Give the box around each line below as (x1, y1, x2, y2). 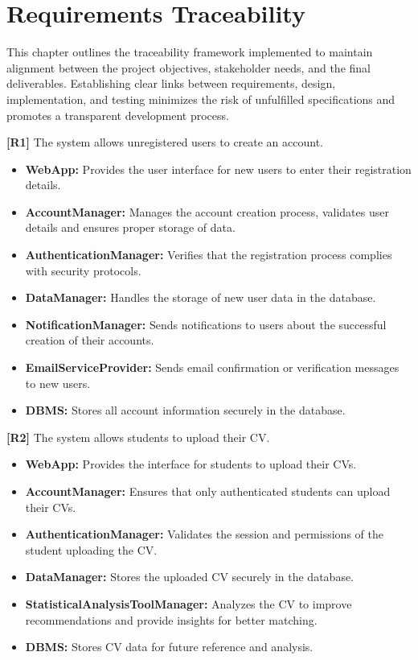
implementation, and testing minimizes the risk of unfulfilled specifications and (6, 90, 395, 107)
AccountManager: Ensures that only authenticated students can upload (25, 483, 391, 499)
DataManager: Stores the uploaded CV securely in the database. (25, 568, 354, 585)
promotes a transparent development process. (6, 106, 229, 123)
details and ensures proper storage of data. (25, 219, 236, 236)
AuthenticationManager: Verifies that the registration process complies (25, 246, 392, 263)
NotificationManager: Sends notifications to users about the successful (25, 316, 387, 332)
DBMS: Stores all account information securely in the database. (25, 402, 346, 419)
